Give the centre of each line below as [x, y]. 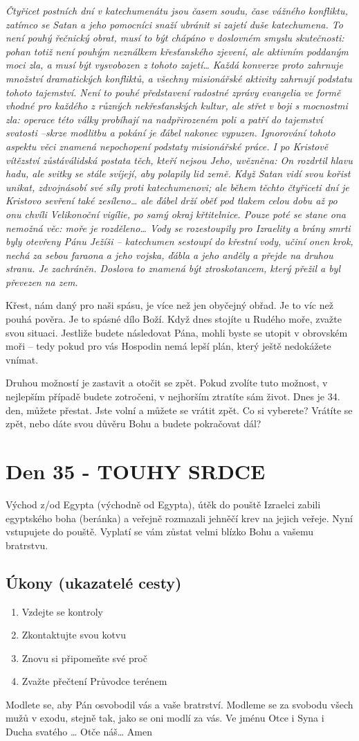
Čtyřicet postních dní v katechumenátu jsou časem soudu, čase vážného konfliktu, [177, 10]
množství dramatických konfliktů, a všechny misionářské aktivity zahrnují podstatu [179, 78]
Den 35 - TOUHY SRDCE [136, 471]
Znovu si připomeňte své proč [84, 658]
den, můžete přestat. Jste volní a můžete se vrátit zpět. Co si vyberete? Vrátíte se [179, 410]
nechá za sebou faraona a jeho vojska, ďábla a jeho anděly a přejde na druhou [169, 255]
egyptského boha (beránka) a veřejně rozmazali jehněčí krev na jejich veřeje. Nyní [179, 518]
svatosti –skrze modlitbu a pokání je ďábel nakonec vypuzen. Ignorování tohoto [171, 133]
